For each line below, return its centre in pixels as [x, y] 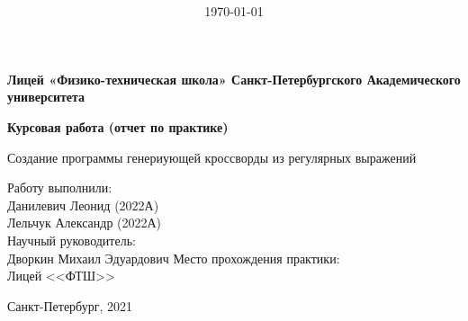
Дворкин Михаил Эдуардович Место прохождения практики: [174, 258]
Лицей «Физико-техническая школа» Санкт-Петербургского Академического [234, 79]
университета [46, 97]
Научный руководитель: [72, 240]
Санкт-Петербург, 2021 [70, 305]
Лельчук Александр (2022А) [85, 223]
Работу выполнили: [60, 187]
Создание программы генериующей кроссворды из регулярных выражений [212, 157]
